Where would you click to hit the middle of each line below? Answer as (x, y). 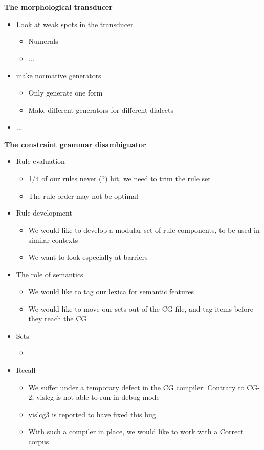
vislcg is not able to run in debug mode (98, 397)
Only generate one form (65, 92)
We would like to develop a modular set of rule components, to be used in (144, 230)
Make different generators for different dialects (101, 110)
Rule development (44, 213)
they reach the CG (58, 318)
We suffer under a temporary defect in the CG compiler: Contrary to (136, 387)
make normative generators (59, 75)
